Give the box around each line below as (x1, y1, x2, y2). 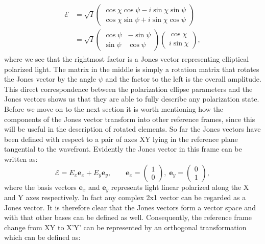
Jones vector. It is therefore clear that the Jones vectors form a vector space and (4, 202, 256, 212)
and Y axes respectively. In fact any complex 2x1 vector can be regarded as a (4, 192, 246, 203)
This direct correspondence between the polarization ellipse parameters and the (4, 83, 253, 94)
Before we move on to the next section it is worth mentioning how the (4, 104, 223, 114)
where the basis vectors (4, 181, 77, 192)
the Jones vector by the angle (4, 74, 96, 84)
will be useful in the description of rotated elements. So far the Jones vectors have (4, 124, 261, 134)
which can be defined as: (4, 232, 81, 242)
